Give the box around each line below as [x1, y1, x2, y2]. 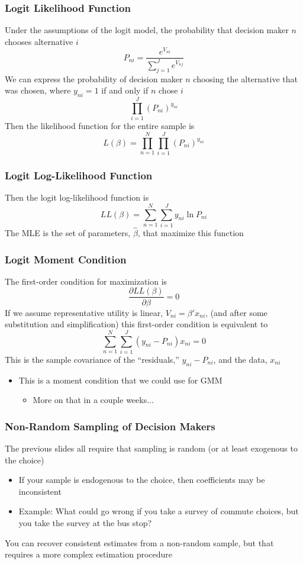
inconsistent [18, 485, 62, 497]
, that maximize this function [137, 227, 244, 239]
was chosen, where [5, 84, 71, 96]
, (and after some [205, 306, 267, 318]
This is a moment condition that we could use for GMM [18, 373, 223, 386]
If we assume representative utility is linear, [5, 306, 163, 318]
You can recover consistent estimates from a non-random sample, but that [5, 536, 274, 549]
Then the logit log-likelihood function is [5, 191, 149, 204]
